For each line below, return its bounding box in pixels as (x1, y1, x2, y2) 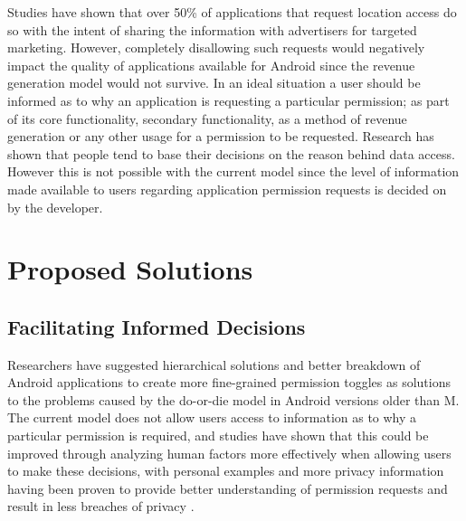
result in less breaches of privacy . (7, 497, 195, 516)
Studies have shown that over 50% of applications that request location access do (7, 3, 457, 21)
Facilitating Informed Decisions (7, 312, 306, 340)
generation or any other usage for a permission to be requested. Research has (7, 127, 434, 146)
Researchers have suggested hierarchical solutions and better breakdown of (7, 355, 421, 374)
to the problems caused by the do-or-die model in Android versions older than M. (7, 390, 460, 409)
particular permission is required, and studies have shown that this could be (7, 426, 429, 445)
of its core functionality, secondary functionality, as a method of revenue (7, 109, 407, 128)
